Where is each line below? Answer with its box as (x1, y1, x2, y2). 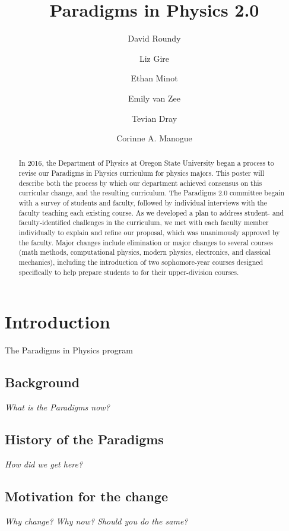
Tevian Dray (131, 112, 177, 124)
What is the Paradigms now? (5, 401, 110, 413)
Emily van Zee (128, 91, 181, 104)
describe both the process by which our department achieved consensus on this (18, 178, 262, 188)
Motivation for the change (5, 486, 168, 505)
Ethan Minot (131, 72, 178, 84)
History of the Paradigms (5, 430, 164, 448)
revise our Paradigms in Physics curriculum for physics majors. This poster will (18, 168, 265, 178)
